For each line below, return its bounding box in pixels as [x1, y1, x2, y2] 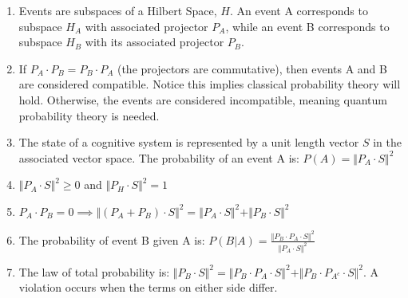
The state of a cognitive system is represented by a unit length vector [18, 134, 359, 151]
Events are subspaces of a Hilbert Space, [18, 2, 217, 18]
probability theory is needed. [18, 107, 160, 124]
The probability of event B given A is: [18, 231, 205, 248]
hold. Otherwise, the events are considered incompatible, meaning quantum [18, 91, 387, 108]
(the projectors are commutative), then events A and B [117, 60, 387, 76]
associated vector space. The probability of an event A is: [18, 149, 299, 166]
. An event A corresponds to [230, 2, 368, 18]
